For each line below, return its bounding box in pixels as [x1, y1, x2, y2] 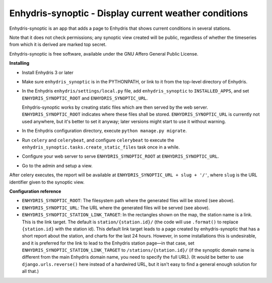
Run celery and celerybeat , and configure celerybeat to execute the [22, 137, 175, 143]
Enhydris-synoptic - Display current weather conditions [9, 8, 248, 19]
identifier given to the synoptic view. [9, 179, 85, 185]
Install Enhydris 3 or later [22, 69, 74, 75]
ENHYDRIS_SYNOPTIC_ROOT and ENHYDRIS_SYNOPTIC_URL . [22, 95, 148, 101]
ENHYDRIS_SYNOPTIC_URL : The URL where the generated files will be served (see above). [22, 205, 210, 211]
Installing [9, 60, 30, 66]
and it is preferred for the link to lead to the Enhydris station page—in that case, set [22, 240, 195, 246]
